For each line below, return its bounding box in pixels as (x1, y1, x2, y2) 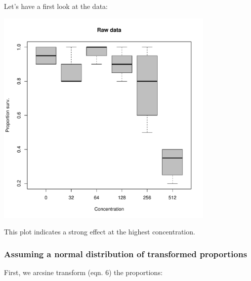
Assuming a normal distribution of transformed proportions (4, 247, 247, 260)
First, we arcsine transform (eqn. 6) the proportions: (4, 267, 163, 278)
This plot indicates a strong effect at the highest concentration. (4, 226, 195, 237)
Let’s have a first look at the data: (4, 1, 108, 11)
